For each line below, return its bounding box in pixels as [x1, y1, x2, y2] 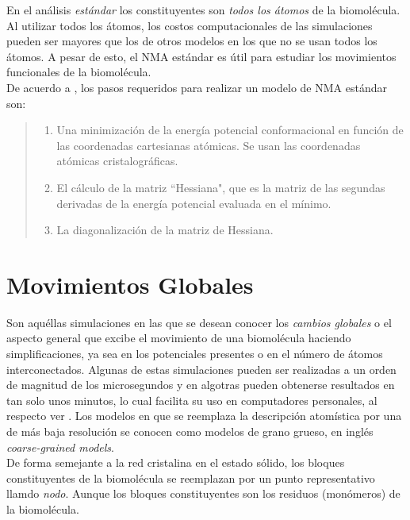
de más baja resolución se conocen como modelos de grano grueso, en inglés [6, 423, 374, 439]
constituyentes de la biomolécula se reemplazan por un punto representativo [6, 469, 375, 486]
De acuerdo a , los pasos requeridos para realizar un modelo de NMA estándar [6, 79, 387, 95]
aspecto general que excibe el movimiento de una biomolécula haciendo [6, 329, 351, 346]
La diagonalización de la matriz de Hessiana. [56, 221, 274, 238]
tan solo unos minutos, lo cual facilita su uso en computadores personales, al [6, 391, 377, 408]
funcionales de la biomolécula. [6, 64, 151, 80]
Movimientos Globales [6, 268, 254, 300]
